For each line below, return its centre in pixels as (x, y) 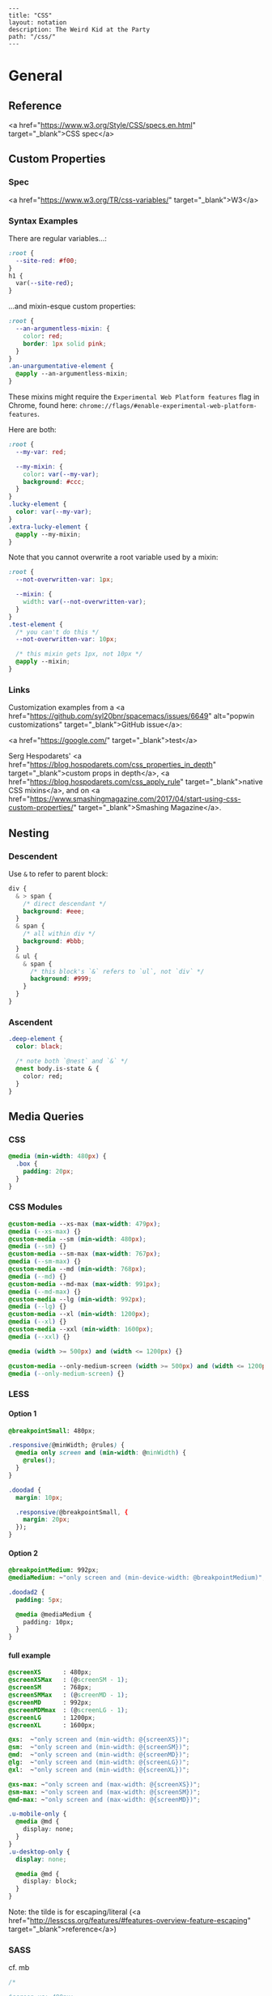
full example (30, 1655)
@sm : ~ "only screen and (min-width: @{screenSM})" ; (99, 1748)
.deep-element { (36, 1039)
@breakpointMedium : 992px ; (54, 1570)
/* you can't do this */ (57, 632)
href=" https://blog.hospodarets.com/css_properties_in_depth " (113, 765)
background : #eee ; (54, 911)
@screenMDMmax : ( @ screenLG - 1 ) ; (68, 1710)
